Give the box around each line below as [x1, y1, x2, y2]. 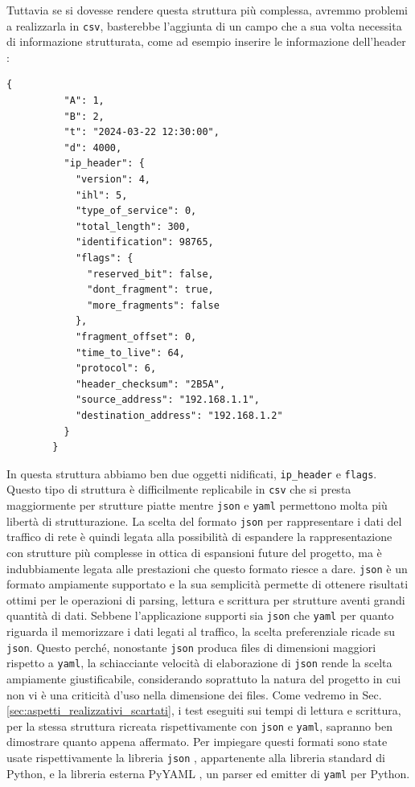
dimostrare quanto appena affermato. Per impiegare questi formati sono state [6, 733, 388, 750]
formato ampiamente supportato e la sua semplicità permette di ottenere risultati [6, 576, 409, 592]
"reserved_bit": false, [87, 268, 214, 280]
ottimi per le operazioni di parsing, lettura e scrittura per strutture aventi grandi [6, 591, 405, 608]
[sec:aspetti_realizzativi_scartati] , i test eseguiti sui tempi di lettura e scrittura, [6, 702, 401, 719]
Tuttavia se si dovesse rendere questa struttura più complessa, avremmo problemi [6, 2, 408, 18]
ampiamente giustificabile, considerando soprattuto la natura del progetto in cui [6, 670, 401, 687]
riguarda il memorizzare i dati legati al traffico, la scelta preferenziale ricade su [6, 623, 396, 639]
